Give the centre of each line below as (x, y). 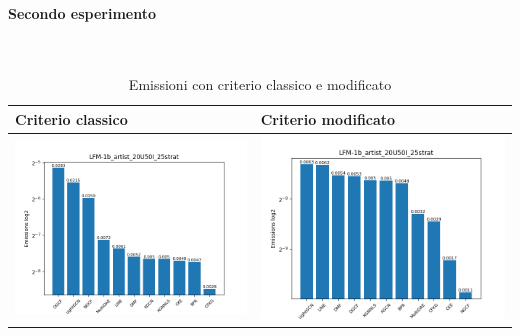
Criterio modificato (328, 118)
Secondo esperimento (82, 12)
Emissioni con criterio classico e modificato (260, 84)
